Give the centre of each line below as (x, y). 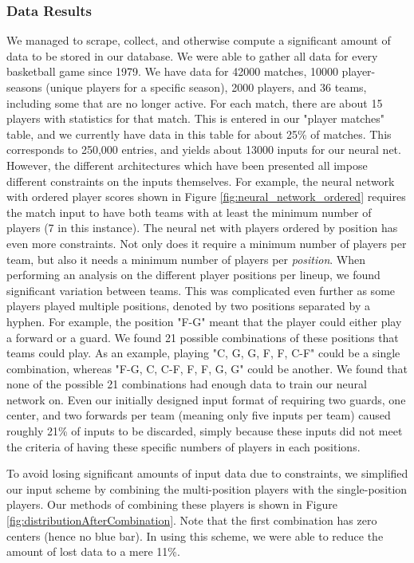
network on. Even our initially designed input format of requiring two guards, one (206, 399)
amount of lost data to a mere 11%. (93, 551)
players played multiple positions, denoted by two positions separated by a (188, 306)
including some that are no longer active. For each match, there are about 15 (195, 102)
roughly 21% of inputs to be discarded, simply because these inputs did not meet (205, 431)
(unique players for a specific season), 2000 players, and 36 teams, (206, 87)
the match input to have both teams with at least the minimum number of (189, 212)
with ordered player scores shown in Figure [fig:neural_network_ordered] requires (206, 197)
